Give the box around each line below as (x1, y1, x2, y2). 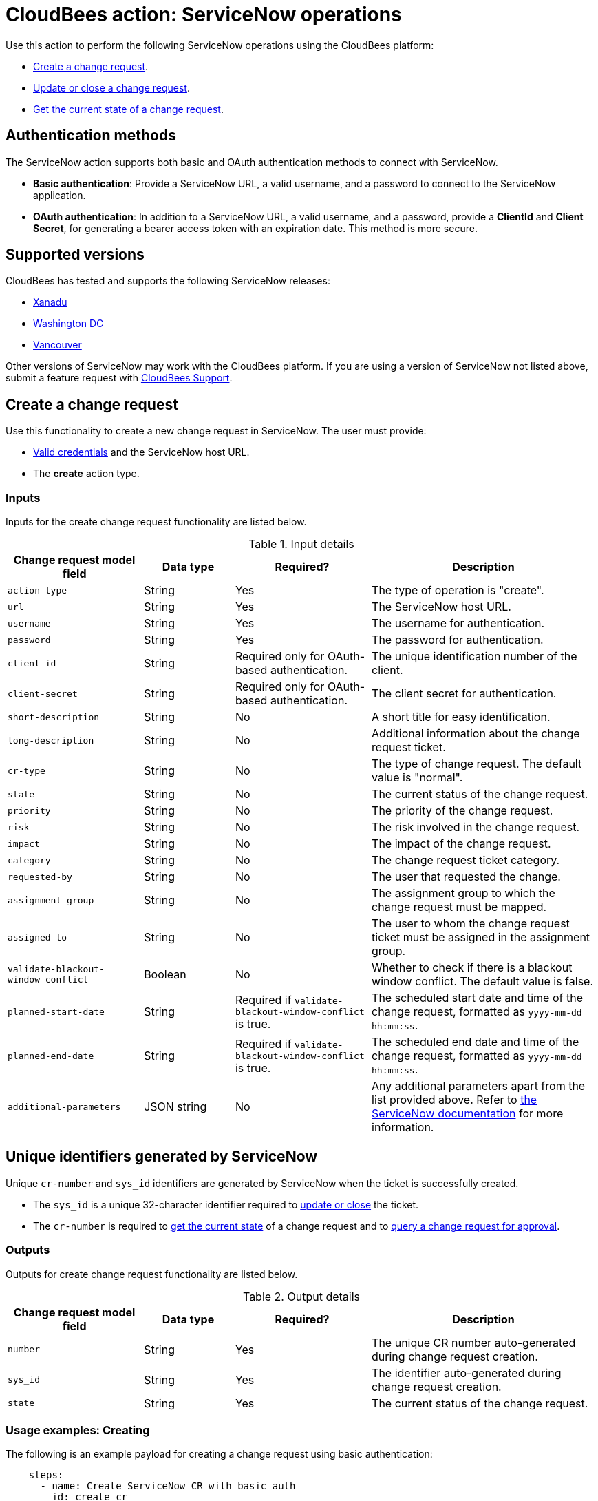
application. (33, 189, 86, 201)
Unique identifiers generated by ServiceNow (6, 1148, 318, 1166)
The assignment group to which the (372, 886, 555, 901)
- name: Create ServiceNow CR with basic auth (40, 1480, 296, 1492)
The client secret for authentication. (372, 686, 557, 701)
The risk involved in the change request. (372, 820, 580, 835)
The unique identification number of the (372, 649, 577, 664)
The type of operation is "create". (372, 583, 544, 598)
